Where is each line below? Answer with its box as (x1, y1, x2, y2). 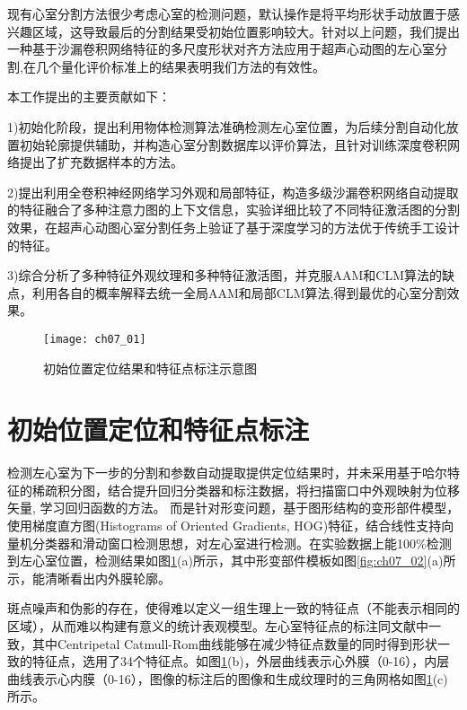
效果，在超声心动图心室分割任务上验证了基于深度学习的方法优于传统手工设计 (7, 217, 460, 236)
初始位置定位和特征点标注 (7, 411, 310, 448)
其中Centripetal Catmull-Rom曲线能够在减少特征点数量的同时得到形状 (31, 634, 437, 653)
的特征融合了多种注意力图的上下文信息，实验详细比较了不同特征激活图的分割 (7, 200, 460, 219)
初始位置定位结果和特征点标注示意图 (43, 358, 257, 377)
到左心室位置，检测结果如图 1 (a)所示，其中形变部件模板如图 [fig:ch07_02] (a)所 (7, 551, 456, 570)
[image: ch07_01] (43, 332, 146, 346)
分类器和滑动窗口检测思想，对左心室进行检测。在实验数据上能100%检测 (31, 533, 452, 552)
